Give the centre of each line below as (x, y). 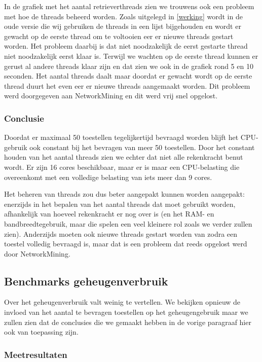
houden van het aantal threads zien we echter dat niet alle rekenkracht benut (124, 157)
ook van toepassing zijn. (41, 332)
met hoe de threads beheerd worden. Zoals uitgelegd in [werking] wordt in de (123, 16)
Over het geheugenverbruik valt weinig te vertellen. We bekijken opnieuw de (122, 302)
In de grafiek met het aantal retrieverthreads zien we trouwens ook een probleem (129, 6)
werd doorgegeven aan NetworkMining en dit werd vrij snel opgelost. (111, 96)
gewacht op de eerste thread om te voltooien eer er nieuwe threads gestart (119, 36)
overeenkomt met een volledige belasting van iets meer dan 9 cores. (108, 177)
